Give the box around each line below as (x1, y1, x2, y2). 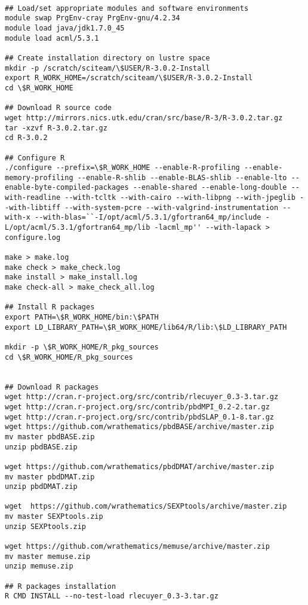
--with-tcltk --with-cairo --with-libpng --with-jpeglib (64, 193, 295, 202)
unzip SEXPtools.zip (5, 522, 87, 531)
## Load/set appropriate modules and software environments (5, 4, 249, 13)
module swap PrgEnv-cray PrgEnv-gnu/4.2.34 (5, 14, 180, 23)
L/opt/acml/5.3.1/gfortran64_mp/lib (5, 223, 150, 232)
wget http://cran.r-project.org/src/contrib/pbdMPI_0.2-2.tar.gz (5, 402, 270, 411)
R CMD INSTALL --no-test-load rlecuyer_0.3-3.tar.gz (5, 592, 218, 601)
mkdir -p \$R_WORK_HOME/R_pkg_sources (5, 342, 159, 351)
